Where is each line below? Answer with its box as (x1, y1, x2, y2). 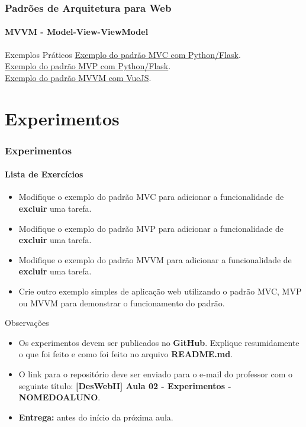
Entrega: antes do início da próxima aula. (18, 410, 173, 423)
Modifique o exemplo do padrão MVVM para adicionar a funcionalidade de (18, 253, 292, 266)
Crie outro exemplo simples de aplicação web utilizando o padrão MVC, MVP (18, 285, 302, 297)
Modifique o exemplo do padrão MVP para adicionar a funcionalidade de (18, 222, 284, 234)
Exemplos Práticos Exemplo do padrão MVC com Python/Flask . (5, 48, 241, 60)
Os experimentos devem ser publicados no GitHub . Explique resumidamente (18, 336, 299, 348)
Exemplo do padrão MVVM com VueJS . (5, 71, 152, 83)
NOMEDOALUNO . (18, 391, 101, 403)
